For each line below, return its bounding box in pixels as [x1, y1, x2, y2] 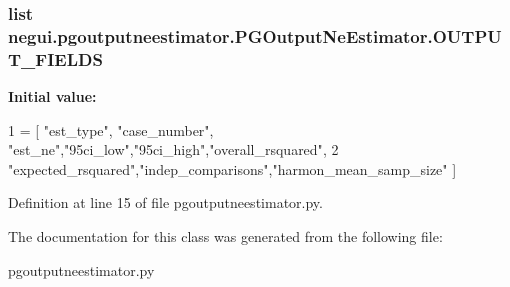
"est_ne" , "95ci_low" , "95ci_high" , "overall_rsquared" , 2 [8, 139, 339, 160]
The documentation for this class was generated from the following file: [8, 226, 443, 247]
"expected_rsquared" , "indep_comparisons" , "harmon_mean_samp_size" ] [8, 158, 457, 179]
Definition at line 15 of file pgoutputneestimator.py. [8, 192, 323, 213]
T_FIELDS [8, 46, 103, 71]
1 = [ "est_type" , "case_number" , [8, 119, 214, 140]
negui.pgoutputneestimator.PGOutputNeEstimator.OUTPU [8, 23, 502, 48]
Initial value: [8, 86, 97, 107]
